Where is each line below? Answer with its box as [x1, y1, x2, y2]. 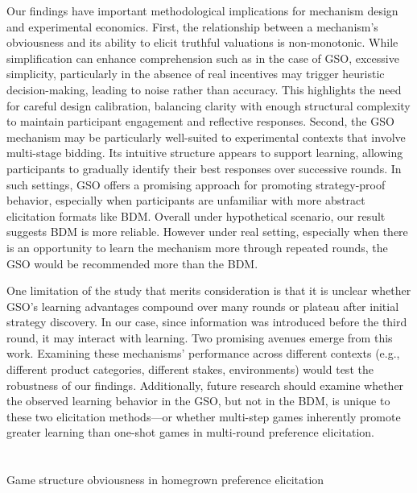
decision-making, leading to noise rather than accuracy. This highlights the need [6, 81, 402, 97]
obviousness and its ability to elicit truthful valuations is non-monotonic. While [6, 34, 398, 51]
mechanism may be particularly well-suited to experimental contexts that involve [6, 128, 406, 145]
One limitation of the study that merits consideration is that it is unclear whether [6, 282, 411, 299]
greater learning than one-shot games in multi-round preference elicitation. [6, 424, 374, 441]
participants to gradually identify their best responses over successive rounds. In [6, 159, 402, 176]
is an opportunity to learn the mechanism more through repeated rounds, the [6, 238, 388, 255]
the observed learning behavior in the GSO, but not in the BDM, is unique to [6, 392, 390, 409]
